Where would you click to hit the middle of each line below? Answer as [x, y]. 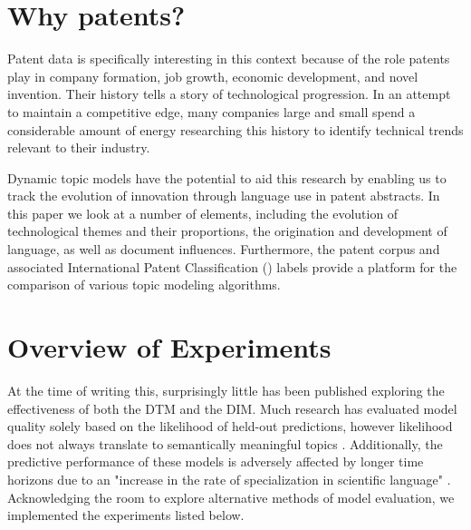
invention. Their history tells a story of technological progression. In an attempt [229, 94]
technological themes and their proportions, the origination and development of [227, 231]
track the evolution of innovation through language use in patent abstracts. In [224, 196]
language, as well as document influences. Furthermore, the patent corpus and [224, 249]
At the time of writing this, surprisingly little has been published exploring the [226, 390]
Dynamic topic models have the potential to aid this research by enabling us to [227, 177]
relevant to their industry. [79, 147]
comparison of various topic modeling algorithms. [144, 285]
